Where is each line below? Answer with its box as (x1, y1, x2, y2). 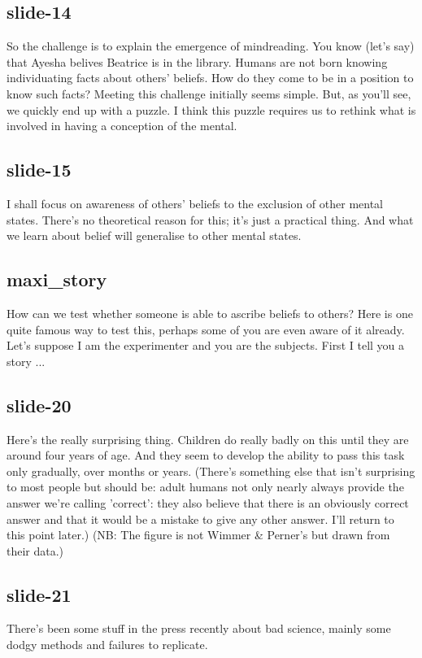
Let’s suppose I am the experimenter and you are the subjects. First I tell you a (7, 337, 405, 354)
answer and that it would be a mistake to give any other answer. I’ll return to (7, 510, 394, 527)
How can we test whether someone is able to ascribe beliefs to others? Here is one (7, 304, 413, 321)
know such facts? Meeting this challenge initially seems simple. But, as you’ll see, (7, 85, 411, 102)
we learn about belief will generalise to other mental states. (7, 227, 302, 244)
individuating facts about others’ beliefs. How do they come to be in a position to (7, 69, 414, 86)
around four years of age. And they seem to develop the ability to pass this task (7, 447, 405, 464)
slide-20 (7, 392, 72, 417)
